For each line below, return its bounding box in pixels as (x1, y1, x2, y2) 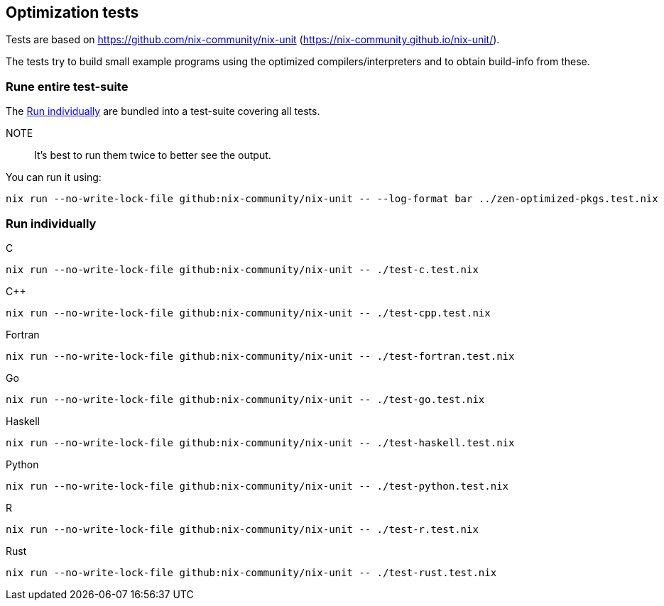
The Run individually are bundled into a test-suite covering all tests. (6, 105, 320, 118)
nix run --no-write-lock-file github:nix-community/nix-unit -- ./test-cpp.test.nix (6, 307, 491, 319)
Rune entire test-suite (6, 79, 129, 94)
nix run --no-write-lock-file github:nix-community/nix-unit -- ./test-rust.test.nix (6, 566, 497, 578)
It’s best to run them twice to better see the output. (34, 149, 271, 162)
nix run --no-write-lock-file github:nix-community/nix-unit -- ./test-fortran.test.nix (6, 350, 515, 362)
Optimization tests (6, 4, 139, 21)
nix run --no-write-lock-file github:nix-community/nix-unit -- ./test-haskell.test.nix (6, 436, 515, 448)
